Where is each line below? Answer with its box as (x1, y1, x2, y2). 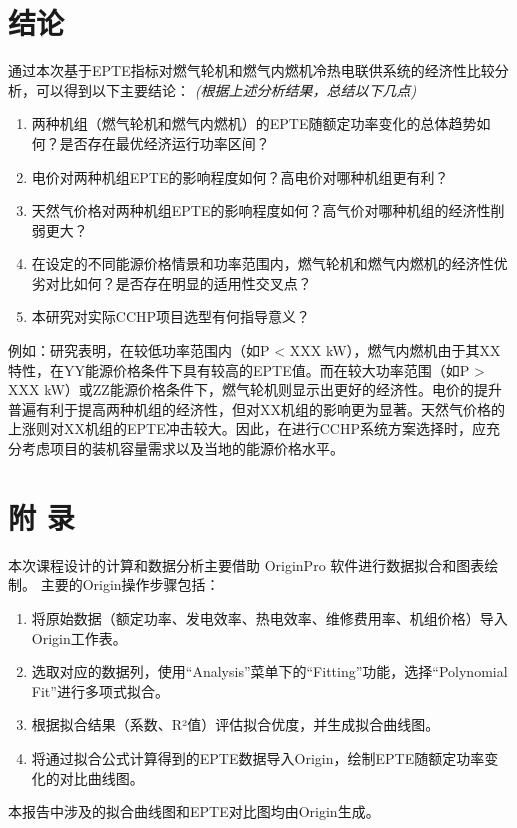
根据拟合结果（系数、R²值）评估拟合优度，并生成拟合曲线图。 (31, 714, 440, 735)
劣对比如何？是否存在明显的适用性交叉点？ (31, 272, 312, 293)
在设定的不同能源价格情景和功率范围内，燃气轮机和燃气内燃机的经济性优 (31, 253, 508, 274)
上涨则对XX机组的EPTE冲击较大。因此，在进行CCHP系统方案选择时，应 (8, 418, 486, 439)
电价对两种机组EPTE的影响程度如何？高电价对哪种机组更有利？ (31, 166, 449, 187)
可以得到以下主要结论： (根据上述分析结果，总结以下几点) (35, 79, 417, 100)
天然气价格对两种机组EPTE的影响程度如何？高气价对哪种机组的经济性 (31, 200, 491, 221)
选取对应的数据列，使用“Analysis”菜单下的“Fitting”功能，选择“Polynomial (31, 661, 508, 682)
